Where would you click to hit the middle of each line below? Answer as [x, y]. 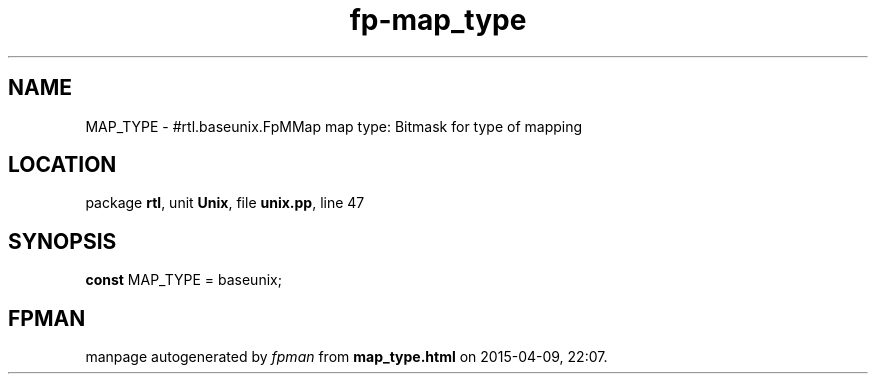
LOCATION [62, 165]
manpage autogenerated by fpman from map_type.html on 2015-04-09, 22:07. [346, 357]
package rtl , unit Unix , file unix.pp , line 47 [225, 203]
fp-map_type [438, 20]
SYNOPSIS [62, 241]
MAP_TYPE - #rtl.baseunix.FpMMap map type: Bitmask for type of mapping [334, 126]
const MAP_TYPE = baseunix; [183, 280]
